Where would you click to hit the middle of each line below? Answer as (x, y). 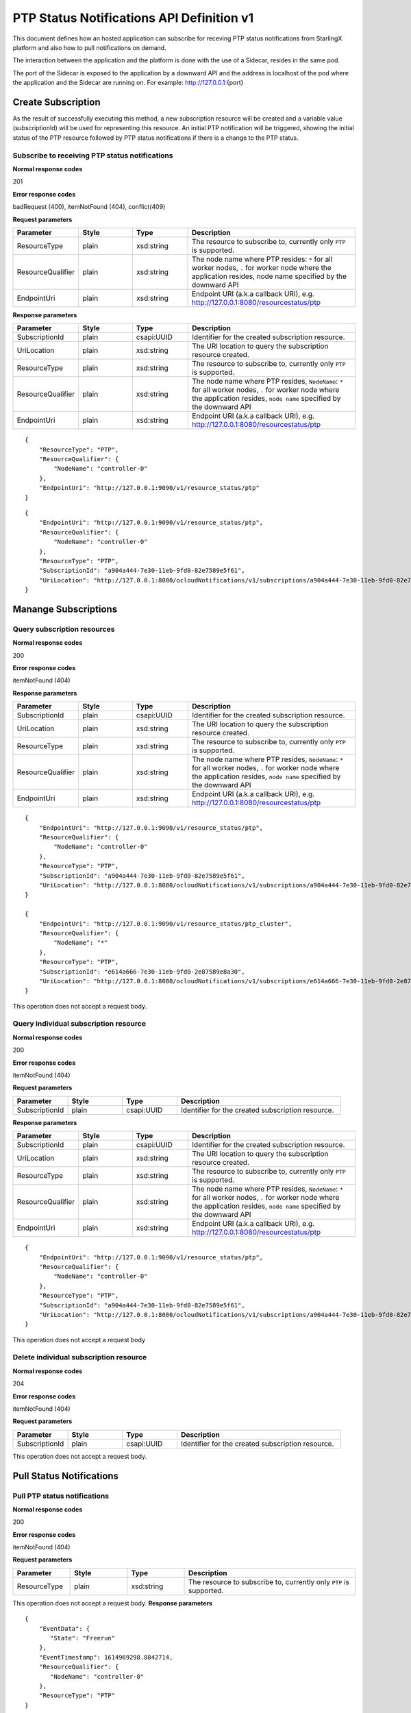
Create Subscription (57, 102)
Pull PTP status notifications (61, 1496)
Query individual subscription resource (79, 1024)
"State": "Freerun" (83, 1638)
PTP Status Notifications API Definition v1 (133, 18)
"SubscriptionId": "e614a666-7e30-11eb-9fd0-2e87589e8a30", (142, 972)
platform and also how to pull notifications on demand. (90, 47)
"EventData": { (64, 1628)
